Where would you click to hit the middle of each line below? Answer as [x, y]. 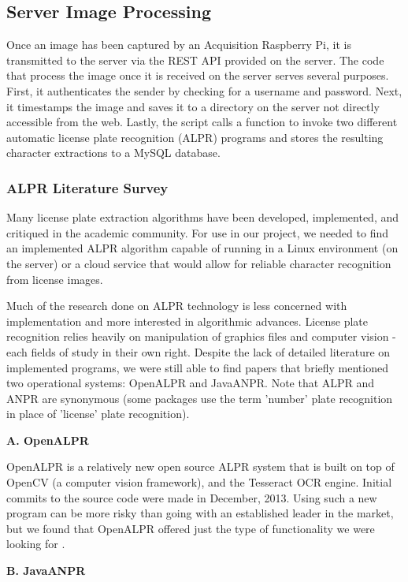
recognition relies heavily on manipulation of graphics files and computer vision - [201, 336]
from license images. [55, 279]
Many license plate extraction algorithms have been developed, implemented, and [203, 217]
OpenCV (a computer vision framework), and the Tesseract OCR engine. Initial [199, 482]
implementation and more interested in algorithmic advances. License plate [187, 321]
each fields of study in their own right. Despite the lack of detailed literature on [198, 351]
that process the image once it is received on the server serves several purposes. [198, 75]
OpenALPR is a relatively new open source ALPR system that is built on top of [200, 466]
